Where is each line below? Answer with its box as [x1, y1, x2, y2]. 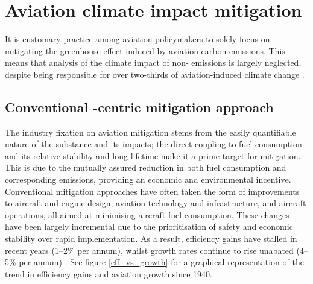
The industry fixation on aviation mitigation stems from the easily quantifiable [5, 125, 296, 138]
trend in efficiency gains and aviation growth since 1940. [5, 267, 213, 280]
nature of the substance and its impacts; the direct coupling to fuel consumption [5, 137, 302, 150]
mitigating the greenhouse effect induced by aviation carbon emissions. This [5, 44, 285, 57]
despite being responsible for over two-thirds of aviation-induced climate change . [5, 68, 305, 80]
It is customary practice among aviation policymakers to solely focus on [5, 33, 270, 45]
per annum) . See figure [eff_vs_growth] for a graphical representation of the [19, 256, 304, 268]
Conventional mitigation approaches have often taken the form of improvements [5, 185, 300, 197]
